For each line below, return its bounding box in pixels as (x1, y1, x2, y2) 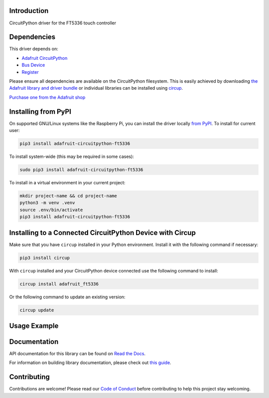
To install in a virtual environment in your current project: (9, 180, 126, 185)
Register (21, 69, 39, 75)
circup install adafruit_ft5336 (19, 281, 99, 286)
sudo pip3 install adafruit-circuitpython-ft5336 (19, 167, 143, 173)
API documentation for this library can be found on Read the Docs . (9, 351, 146, 357)
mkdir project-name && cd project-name (19, 193, 117, 199)
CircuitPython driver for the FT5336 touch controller (9, 20, 117, 26)
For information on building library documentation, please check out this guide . (9, 360, 171, 366)
